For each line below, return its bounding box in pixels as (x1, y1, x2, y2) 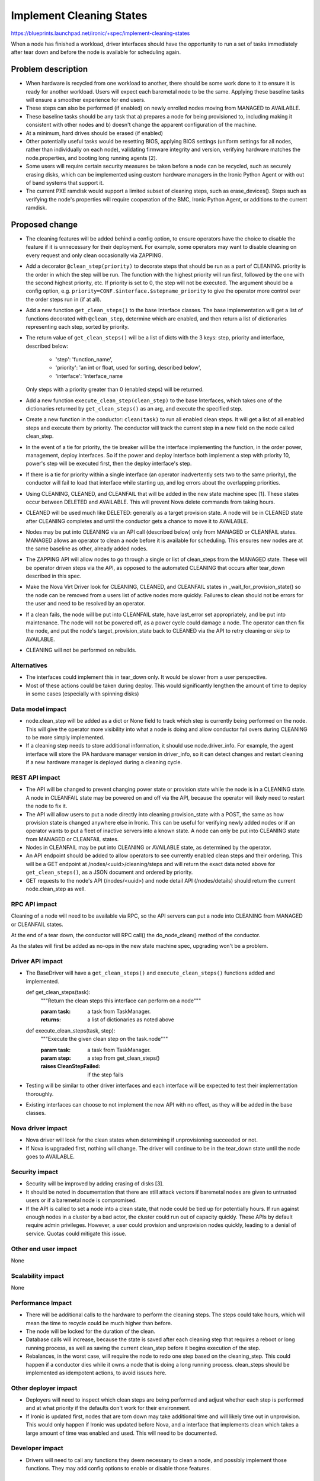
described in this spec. (25, 572, 82, 580)
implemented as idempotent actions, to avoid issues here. (25, 1369, 167, 1376)
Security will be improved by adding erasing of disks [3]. (25, 1180, 164, 1187)
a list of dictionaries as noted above (87, 1016, 175, 1023)
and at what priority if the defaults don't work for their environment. (25, 1405, 191, 1412)
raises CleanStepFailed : (40, 1063, 101, 1070)
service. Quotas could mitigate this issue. (25, 1230, 127, 1237)
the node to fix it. (25, 803, 68, 810)
